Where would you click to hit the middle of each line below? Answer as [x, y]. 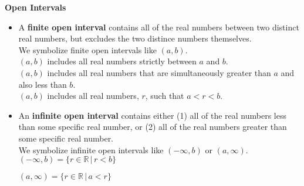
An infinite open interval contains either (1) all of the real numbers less [153, 115]
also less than [43, 84]
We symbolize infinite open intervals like [91, 149]
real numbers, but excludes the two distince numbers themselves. [135, 38]
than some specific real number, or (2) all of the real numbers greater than [153, 127]
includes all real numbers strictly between [122, 61]
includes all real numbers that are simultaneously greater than [159, 72]
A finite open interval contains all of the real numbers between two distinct [159, 27]
